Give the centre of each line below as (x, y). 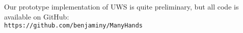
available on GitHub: (37, 16)
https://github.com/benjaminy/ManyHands (74, 26)
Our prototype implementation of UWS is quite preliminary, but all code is (121, 6)
